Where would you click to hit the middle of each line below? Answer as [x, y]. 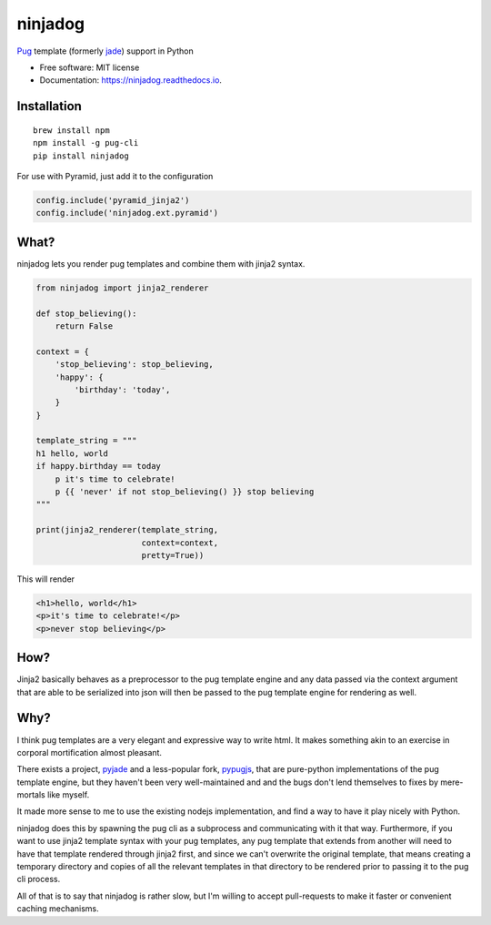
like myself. [68, 795]
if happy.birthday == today [98, 466]
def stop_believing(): [86, 313]
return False [84, 326]
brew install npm [71, 130]
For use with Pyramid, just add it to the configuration [115, 176]
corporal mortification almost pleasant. [90, 752]
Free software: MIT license [90, 67]
